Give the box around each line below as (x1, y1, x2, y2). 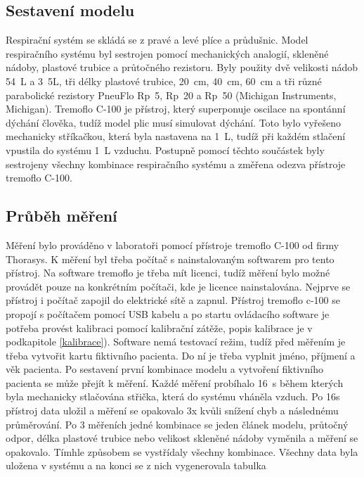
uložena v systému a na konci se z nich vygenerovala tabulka (6, 458, 266, 473)
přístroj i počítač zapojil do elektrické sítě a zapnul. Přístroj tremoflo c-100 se (6, 293, 340, 307)
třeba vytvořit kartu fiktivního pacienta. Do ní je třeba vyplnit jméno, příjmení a (6, 348, 356, 362)
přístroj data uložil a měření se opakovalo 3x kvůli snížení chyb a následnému (6, 403, 339, 418)
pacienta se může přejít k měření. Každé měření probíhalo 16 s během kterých (6, 375, 344, 390)
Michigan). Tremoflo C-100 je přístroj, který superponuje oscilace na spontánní (6, 101, 346, 116)
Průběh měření (6, 205, 117, 227)
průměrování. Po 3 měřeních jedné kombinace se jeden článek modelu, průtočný (6, 416, 349, 431)
